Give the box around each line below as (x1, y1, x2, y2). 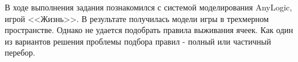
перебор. (5, 46, 35, 59)
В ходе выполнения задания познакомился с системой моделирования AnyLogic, (5, 1, 292, 13)
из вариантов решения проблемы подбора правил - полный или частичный (5, 35, 271, 47)
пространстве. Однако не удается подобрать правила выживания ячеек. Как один (5, 24, 293, 36)
